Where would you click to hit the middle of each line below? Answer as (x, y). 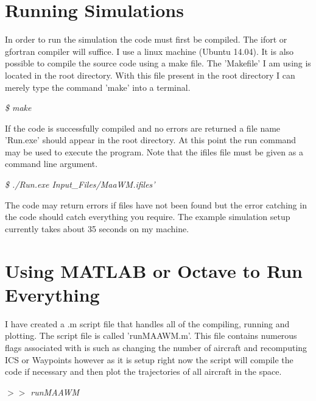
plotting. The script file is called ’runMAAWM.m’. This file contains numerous (151, 335)
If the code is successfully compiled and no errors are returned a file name (143, 128)
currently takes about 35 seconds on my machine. (97, 228)
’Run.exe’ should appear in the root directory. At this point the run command (151, 140)
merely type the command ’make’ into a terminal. (98, 87)
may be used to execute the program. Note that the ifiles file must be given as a (154, 151)
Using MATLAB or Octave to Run (154, 270)
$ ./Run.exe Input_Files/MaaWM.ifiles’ (80, 184)
